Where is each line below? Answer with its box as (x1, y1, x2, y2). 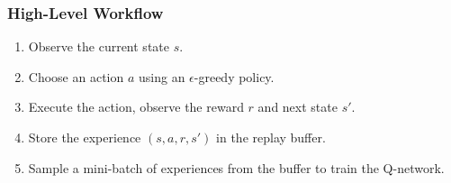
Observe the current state (28, 37, 169, 56)
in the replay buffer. (216, 128, 326, 146)
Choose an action (28, 67, 124, 86)
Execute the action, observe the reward (28, 97, 244, 116)
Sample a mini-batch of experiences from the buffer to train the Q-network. (28, 158, 445, 177)
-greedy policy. (194, 67, 275, 86)
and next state (257, 97, 338, 116)
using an (138, 67, 185, 86)
